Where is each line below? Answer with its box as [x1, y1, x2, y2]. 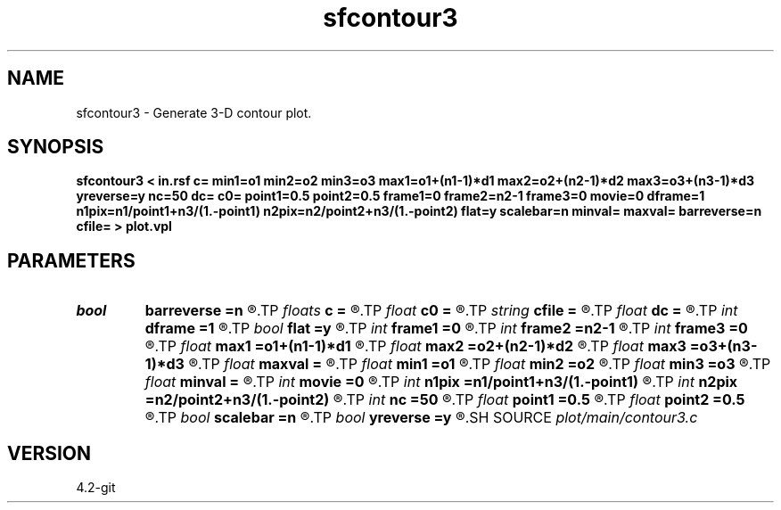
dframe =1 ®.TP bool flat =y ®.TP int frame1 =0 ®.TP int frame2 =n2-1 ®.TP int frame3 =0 [144, 319, 748, 338]
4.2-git [76, 480, 116, 496]
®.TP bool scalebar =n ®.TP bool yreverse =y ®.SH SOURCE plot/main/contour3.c [144, 408, 698, 427]
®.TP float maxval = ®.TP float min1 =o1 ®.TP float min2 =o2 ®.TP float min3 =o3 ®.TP [188, 355, 771, 374]
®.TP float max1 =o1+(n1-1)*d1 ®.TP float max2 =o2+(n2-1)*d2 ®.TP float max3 [144, 337, 686, 356]
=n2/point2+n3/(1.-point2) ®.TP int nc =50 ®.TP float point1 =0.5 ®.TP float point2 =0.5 [144, 391, 745, 409]
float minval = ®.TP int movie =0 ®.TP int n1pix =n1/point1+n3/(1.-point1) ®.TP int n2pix [144, 373, 738, 391]
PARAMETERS [7, 249, 136, 272]
